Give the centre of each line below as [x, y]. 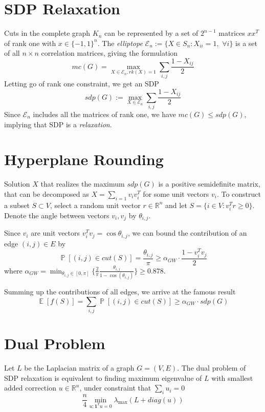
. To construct [239, 193]
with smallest [232, 377]
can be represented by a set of [151, 33]
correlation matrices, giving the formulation [109, 53]
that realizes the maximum [83, 184]
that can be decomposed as [47, 193]
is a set [247, 43]
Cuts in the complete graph [47, 33]
